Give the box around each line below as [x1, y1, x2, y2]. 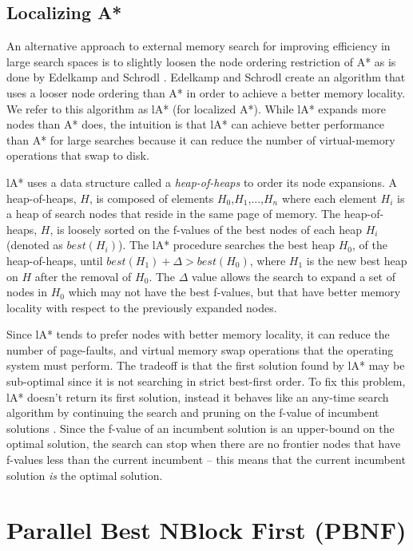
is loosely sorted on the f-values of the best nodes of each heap [57, 220, 363, 237]
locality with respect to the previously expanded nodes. [6, 299, 277, 315]
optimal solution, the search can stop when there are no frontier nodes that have [6, 435, 401, 452]
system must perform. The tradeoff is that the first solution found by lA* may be [6, 357, 405, 374]
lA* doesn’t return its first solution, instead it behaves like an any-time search [6, 388, 389, 405]
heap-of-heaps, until [6, 252, 103, 268]
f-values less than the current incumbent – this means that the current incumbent [6, 451, 406, 468]
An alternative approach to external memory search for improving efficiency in [6, 38, 391, 54]
